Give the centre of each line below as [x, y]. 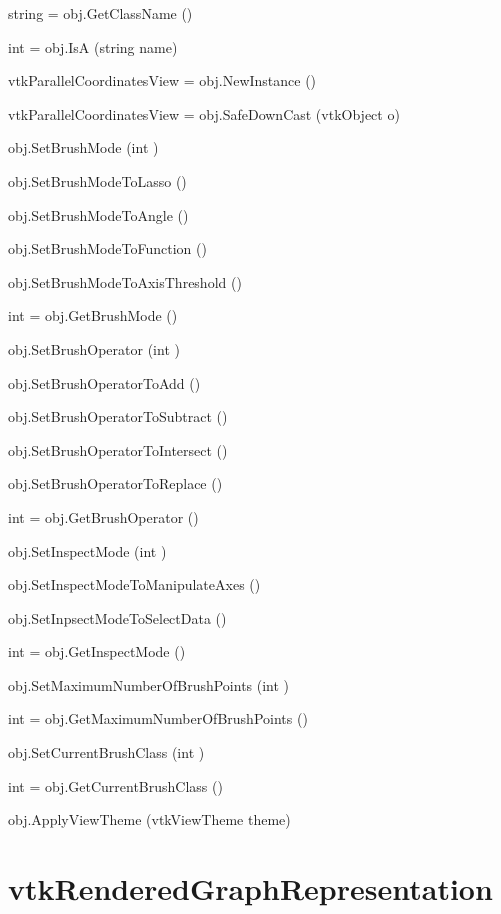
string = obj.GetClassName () [100, 13]
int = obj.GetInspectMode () [97, 651]
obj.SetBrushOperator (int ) [94, 348]
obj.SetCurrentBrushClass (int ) [106, 752]
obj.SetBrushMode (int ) [83, 147]
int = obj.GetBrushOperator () [103, 516]
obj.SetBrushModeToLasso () [97, 180]
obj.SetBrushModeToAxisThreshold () [125, 281]
